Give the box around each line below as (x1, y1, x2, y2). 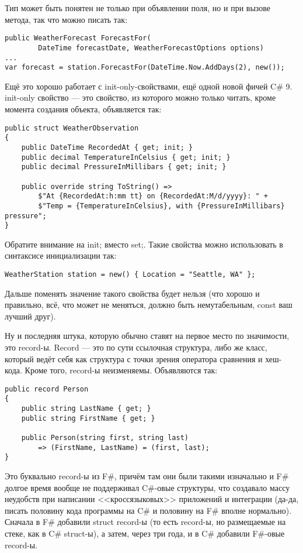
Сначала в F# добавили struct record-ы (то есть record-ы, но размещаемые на (5, 516, 286, 528)
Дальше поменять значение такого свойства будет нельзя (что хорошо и (5, 287, 260, 299)
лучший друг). (5, 310, 56, 322)
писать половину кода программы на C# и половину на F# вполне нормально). (5, 504, 292, 516)
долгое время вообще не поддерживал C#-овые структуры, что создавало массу (5, 481, 290, 493)
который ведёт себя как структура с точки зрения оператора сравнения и (5, 352, 263, 365)
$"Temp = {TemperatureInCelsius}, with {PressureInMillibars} (38, 201, 285, 210)
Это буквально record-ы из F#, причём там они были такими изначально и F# (5, 470, 289, 482)
